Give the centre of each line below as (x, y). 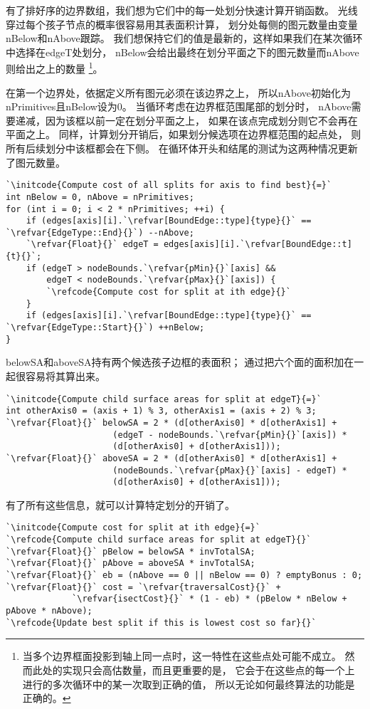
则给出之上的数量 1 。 (54, 68)
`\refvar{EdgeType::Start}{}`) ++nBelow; (105, 328)
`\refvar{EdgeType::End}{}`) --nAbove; (100, 232)
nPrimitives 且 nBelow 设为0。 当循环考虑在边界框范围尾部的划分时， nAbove (179, 106)
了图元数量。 (36, 162)
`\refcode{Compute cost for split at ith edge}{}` (169, 292)
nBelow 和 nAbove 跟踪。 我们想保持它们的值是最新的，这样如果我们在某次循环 (184, 38)
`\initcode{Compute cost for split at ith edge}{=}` (133, 528)
